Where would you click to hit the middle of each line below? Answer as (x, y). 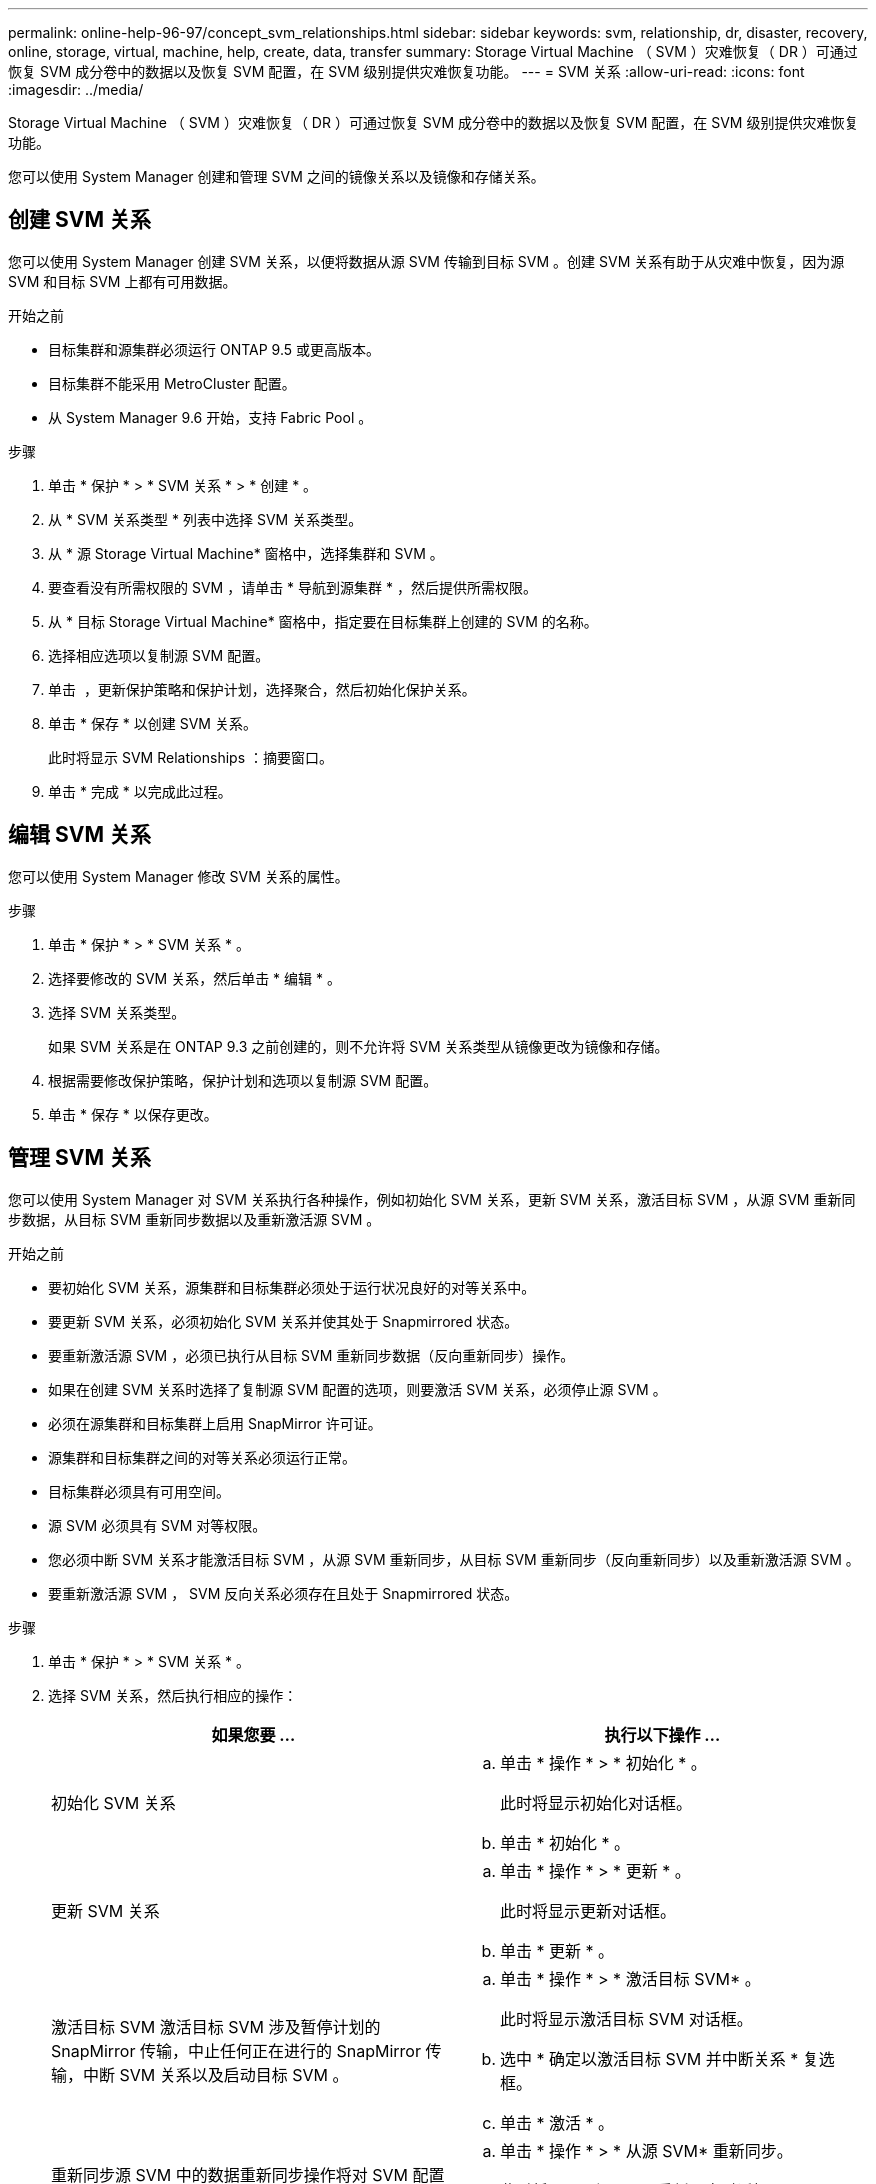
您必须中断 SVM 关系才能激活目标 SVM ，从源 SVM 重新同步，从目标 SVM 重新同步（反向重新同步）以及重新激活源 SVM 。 (454, 1559)
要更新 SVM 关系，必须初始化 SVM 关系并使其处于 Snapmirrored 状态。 (283, 1321)
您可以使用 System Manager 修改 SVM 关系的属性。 (178, 876)
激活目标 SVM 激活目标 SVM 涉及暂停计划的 (216, 2026)
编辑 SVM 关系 (79, 835)
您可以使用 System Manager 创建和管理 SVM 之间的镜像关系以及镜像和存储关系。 (276, 176)
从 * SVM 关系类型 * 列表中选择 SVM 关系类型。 (205, 519)
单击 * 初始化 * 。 (565, 1842)
